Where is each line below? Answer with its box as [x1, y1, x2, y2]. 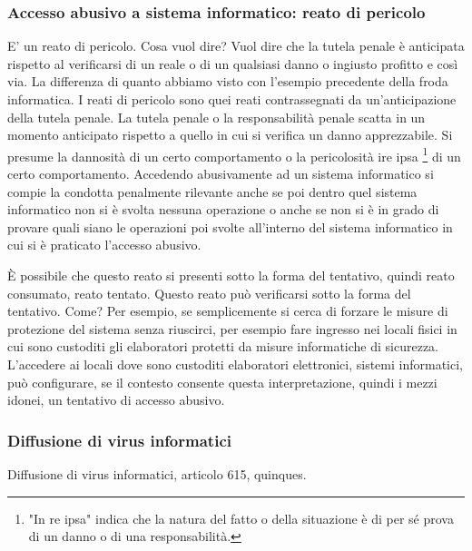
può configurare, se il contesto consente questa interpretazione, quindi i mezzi [7, 372, 438, 391]
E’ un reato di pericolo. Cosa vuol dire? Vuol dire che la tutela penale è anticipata [7, 36, 465, 55]
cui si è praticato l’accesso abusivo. [7, 235, 202, 254]
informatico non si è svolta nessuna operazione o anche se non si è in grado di [7, 200, 439, 219]
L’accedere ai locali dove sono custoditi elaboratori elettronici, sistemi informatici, [7, 354, 463, 373]
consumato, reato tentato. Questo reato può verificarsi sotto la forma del [7, 283, 411, 302]
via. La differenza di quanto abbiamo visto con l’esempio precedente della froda [7, 72, 448, 91]
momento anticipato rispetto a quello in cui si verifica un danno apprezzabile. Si [7, 125, 453, 144]
